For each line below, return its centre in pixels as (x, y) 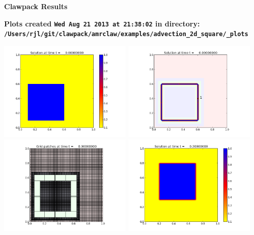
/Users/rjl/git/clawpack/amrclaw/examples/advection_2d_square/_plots (126, 34)
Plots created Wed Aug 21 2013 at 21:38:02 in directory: (102, 23)
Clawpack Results (36, 6)
